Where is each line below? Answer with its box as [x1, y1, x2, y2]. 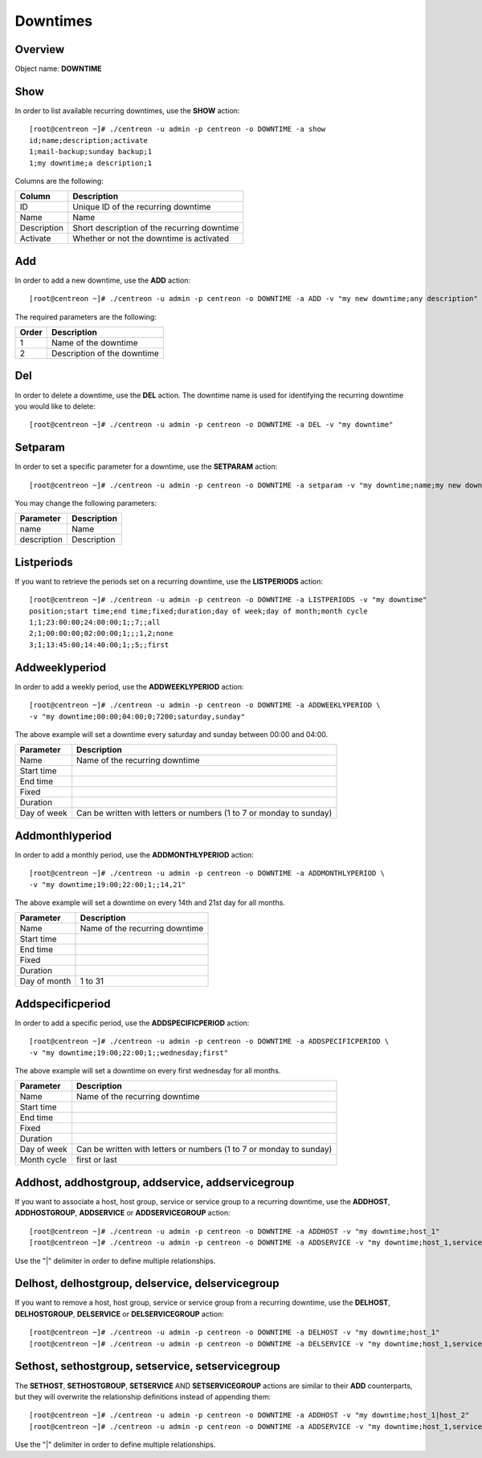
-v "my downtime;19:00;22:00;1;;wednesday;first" [29, 1048, 229, 1057]
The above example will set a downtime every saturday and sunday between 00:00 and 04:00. [14, 729, 329, 739]
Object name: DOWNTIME [14, 64, 102, 74]
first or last [76, 1155, 117, 1166]
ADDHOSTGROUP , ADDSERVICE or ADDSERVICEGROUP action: [14, 1208, 231, 1218]
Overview [14, 43, 65, 56]
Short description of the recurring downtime [72, 222, 239, 234]
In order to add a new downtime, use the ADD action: [14, 275, 191, 285]
